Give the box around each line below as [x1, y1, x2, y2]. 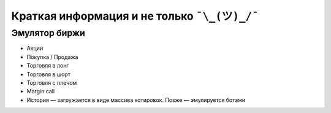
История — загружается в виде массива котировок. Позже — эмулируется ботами [26, 96, 246, 104]
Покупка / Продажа [26, 53, 78, 61]
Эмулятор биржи [11, 28, 85, 39]
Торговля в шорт [26, 71, 70, 78]
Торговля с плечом [26, 79, 77, 86]
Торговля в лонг [26, 62, 69, 69]
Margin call [26, 88, 55, 95]
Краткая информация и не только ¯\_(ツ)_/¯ [11, 9, 259, 23]
